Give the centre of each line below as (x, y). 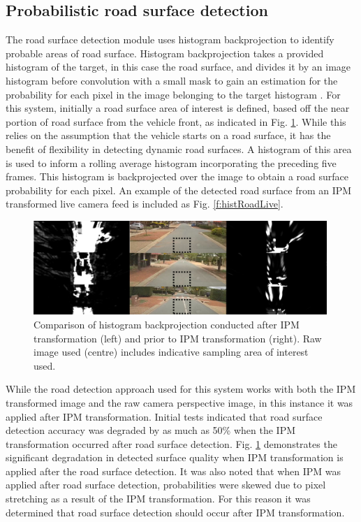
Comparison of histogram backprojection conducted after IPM (167, 324)
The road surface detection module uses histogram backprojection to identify (170, 39)
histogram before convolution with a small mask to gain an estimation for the (172, 80)
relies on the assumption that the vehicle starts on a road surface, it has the (168, 135)
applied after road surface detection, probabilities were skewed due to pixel (166, 485)
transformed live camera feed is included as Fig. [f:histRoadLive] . (145, 204)
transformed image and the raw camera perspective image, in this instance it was (179, 402)
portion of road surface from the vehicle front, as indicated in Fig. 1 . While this (176, 121)
